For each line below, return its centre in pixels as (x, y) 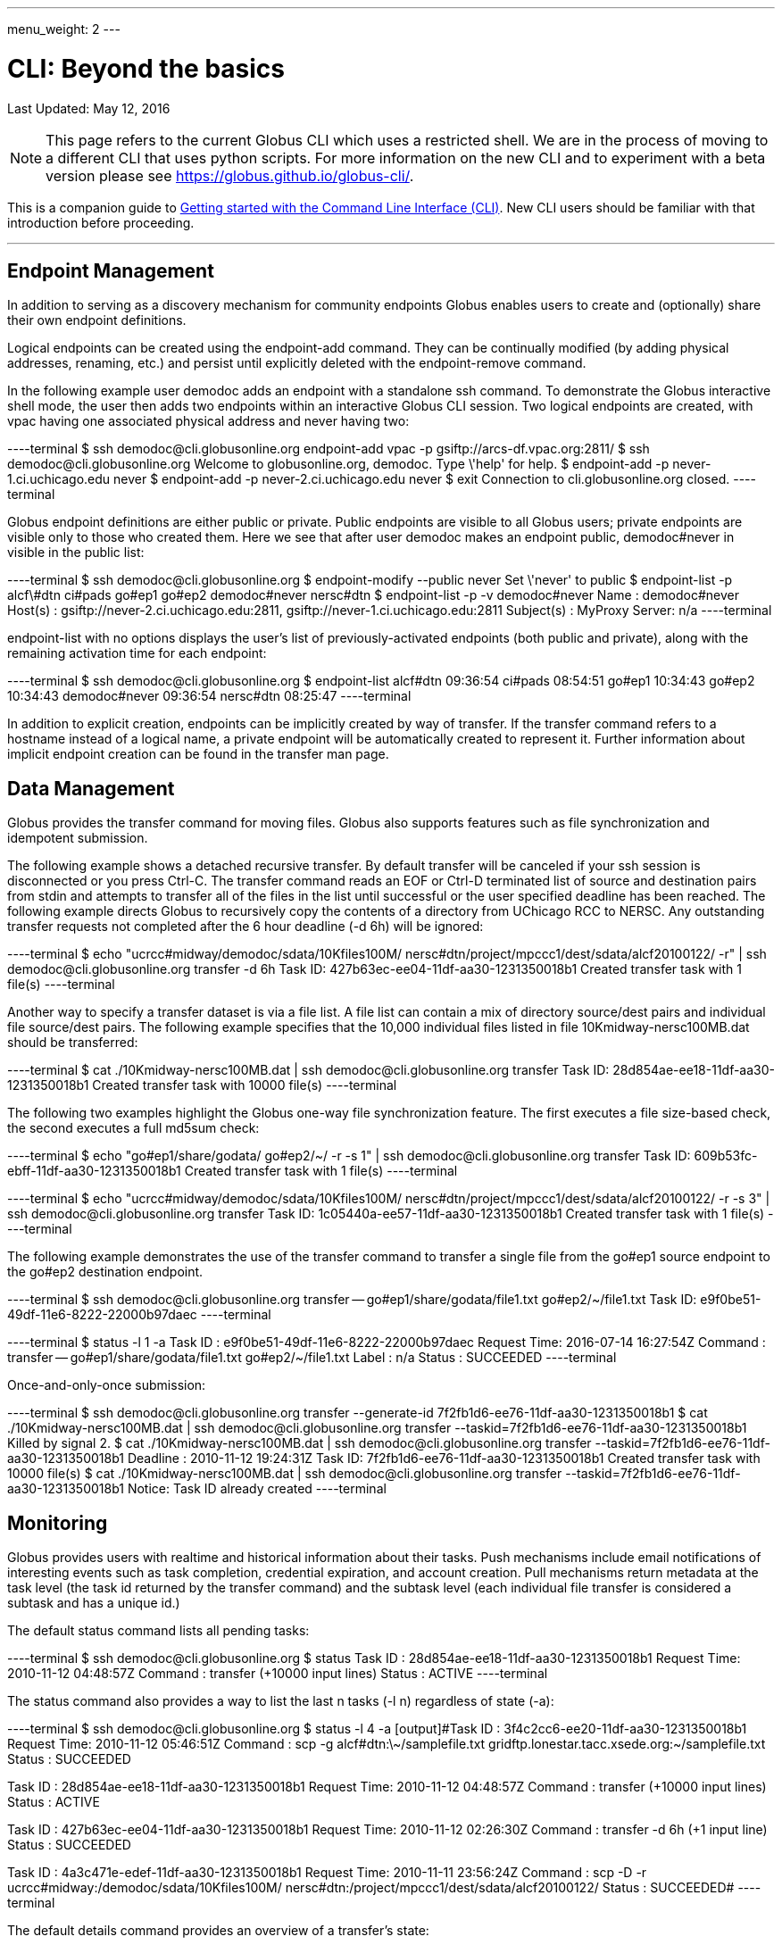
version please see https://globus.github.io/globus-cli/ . (230, 175)
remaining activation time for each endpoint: (137, 653)
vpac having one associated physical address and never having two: (208, 421)
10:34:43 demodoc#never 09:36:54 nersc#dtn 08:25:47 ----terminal (209, 696)
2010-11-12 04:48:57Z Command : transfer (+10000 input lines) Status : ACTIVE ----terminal (278, 1674)
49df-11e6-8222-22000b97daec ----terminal (139, 1315)
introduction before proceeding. (101, 222)
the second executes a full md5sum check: (133, 1128)
